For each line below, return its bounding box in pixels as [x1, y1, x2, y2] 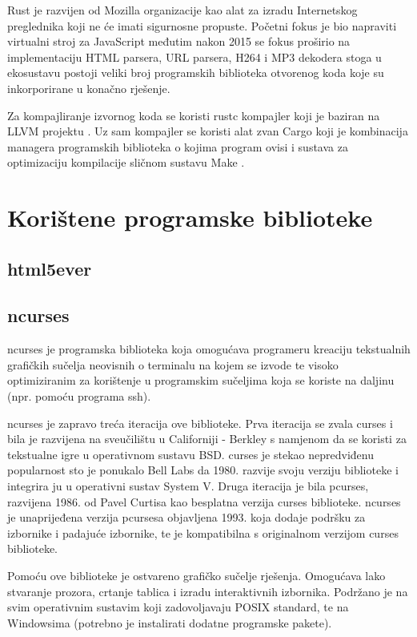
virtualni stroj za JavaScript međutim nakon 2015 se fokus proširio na [7, 33, 351, 50]
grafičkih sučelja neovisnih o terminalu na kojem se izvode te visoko [7, 356, 339, 373]
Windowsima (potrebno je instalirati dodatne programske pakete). [7, 614, 332, 631]
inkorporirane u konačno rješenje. [7, 79, 170, 96]
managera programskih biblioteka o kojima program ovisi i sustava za [7, 138, 348, 155]
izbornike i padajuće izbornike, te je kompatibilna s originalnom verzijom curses [7, 524, 399, 541]
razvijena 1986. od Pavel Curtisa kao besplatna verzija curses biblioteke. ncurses [7, 493, 401, 510]
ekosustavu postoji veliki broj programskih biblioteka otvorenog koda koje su [7, 64, 384, 81]
